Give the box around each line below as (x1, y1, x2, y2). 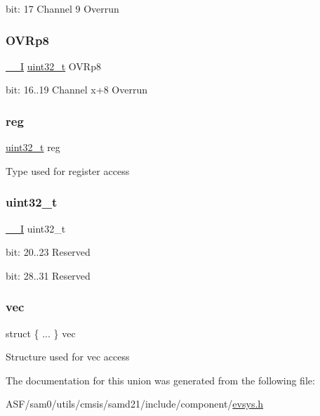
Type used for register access (6, 163, 130, 178)
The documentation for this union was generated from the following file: (6, 372, 315, 387)
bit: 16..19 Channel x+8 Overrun (6, 82, 147, 97)
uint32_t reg (6, 140, 60, 155)
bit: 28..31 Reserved (6, 268, 91, 282)
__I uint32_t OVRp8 (6, 58, 101, 73)
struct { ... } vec (6, 325, 76, 340)
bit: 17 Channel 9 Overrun (6, 1, 119, 15)
